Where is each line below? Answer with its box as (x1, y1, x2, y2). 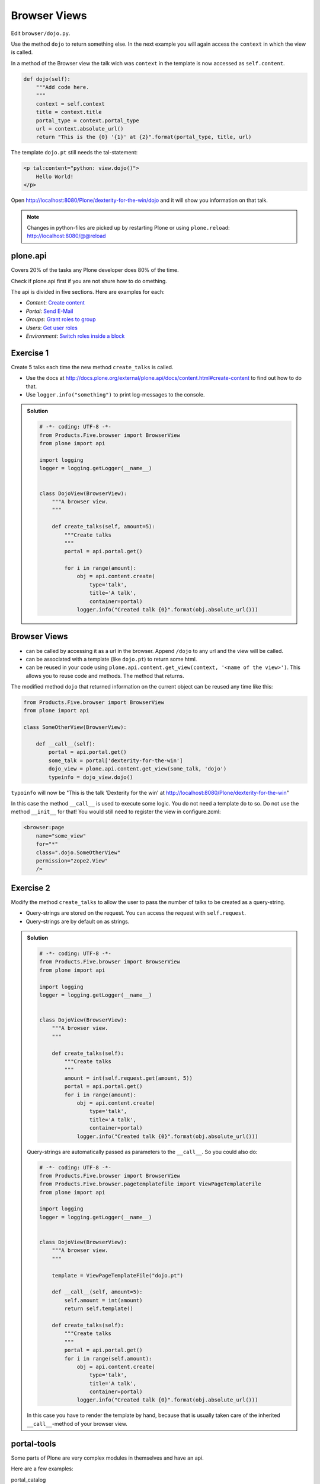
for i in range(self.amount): (64, 1355, 152, 1362)
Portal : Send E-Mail (25, 307, 73, 315)
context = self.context (36, 100, 105, 107)
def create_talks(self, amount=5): (52, 523, 155, 530)
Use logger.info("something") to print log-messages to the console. (25, 391, 205, 398)
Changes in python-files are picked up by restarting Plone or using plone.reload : (27, 224, 231, 231)
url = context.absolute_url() (36, 125, 124, 132)
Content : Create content (25, 299, 85, 306)
